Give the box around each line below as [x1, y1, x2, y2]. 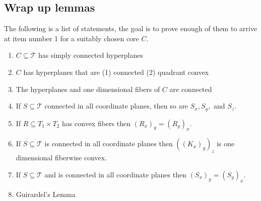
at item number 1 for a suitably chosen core [4, 33, 139, 43]
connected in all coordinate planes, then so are [44, 100, 188, 111]
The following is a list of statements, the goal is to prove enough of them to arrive [4, 23, 257, 34]
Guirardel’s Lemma [16, 188, 76, 199]
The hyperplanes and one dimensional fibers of [16, 83, 160, 94]
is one [217, 138, 235, 149]
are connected [169, 83, 212, 94]
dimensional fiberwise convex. [16, 152, 107, 163]
